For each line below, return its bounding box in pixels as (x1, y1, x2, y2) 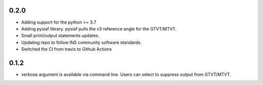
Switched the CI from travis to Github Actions (21, 46, 112, 52)
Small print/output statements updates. (21, 33, 99, 39)
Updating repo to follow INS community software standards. (21, 39, 142, 45)
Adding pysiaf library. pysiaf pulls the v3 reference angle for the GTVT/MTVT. (21, 26, 177, 31)
